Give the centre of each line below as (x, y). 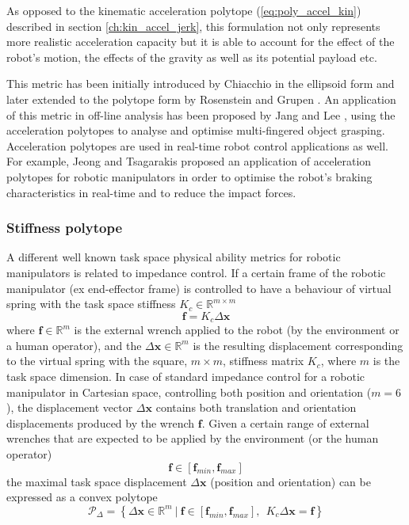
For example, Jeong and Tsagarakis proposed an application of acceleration (189, 161)
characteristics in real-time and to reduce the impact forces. (151, 192)
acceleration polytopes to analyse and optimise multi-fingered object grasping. (196, 130)
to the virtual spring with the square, (97, 361)
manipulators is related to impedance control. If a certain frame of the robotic (196, 272)
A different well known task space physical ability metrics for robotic (174, 257)
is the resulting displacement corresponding (298, 345)
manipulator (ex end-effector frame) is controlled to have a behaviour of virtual (199, 288)
